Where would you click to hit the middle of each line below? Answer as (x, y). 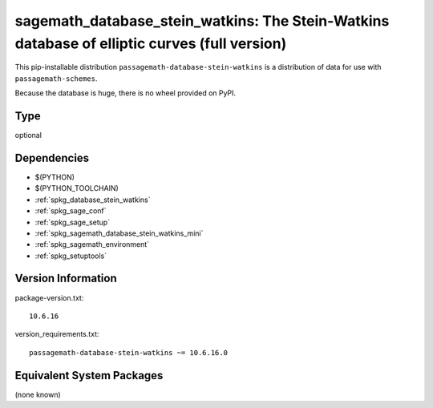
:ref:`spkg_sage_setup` (73, 222)
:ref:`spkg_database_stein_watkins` (93, 200)
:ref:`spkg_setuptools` (71, 256)
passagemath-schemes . (56, 78)
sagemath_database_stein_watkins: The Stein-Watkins (202, 21)
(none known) (38, 394)
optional (28, 135)
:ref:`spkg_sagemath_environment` (92, 244)
